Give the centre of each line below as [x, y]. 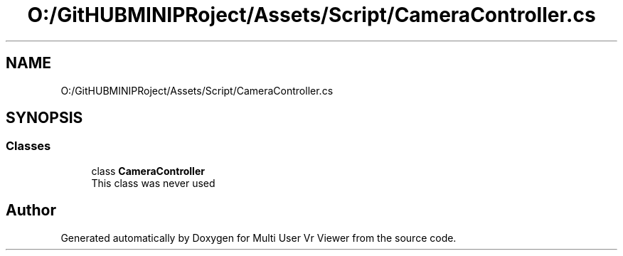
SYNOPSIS [44, 118]
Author [31, 210]
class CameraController [148, 171]
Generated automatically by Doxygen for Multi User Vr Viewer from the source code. [259, 238]
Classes [28, 146]
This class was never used [153, 183]
